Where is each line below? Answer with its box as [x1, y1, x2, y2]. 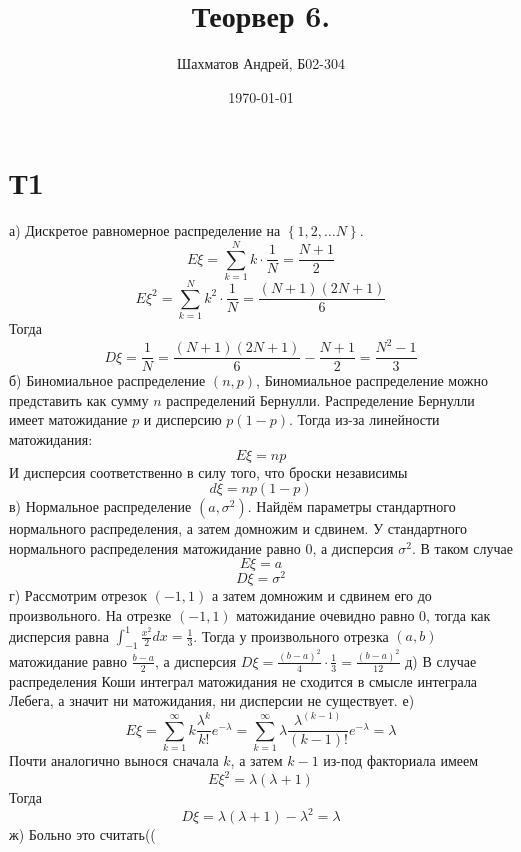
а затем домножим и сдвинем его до [211, 585, 432, 606]
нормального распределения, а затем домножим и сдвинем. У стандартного [9, 518, 468, 539]
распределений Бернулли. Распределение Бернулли [166, 389, 475, 410]
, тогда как [426, 605, 491, 626]
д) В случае [405, 650, 477, 671]
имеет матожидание [9, 409, 128, 430]
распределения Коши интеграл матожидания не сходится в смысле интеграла [9, 670, 478, 691]
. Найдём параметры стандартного [247, 496, 456, 517]
